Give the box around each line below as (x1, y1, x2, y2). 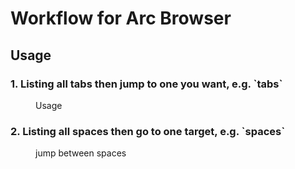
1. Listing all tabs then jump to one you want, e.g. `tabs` (10, 77, 283, 91)
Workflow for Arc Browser (10, 7, 232, 30)
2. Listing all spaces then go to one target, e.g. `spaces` (10, 124, 286, 138)
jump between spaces (35, 147, 127, 159)
